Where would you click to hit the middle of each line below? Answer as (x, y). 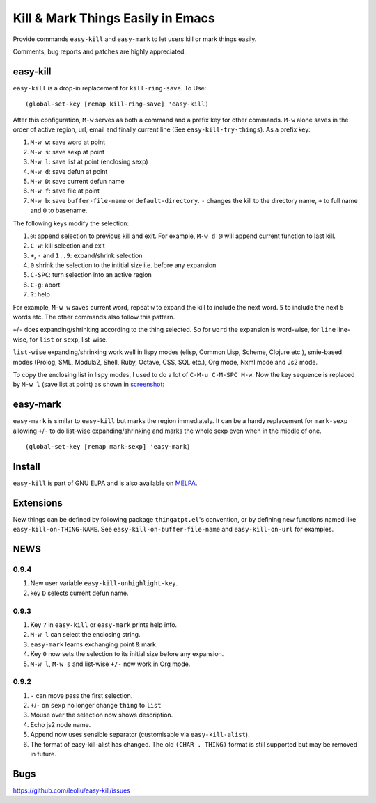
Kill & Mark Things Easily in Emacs (114, 18)
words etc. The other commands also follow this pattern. (94, 317)
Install (27, 466)
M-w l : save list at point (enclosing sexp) (89, 162)
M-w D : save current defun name (77, 181)
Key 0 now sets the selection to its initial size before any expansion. (127, 654)
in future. (44, 754)
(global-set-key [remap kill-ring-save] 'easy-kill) (117, 104)
